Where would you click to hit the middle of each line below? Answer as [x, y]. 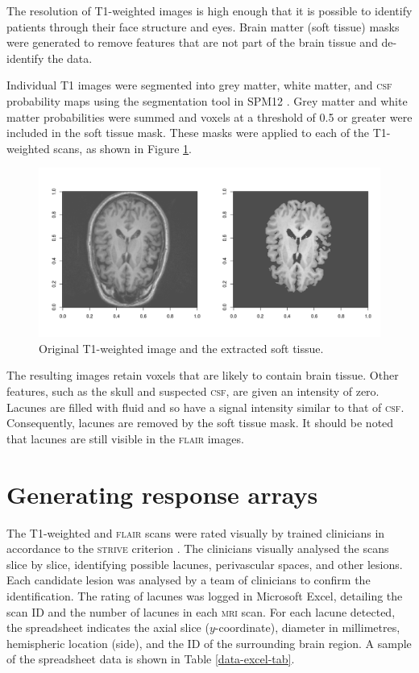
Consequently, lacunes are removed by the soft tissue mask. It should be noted [200, 423]
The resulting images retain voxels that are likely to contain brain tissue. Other [203, 375]
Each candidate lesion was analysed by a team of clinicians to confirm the [189, 580]
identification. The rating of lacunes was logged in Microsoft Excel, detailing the [205, 595]
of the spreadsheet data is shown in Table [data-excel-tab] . [151, 659]
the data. [70, 58]
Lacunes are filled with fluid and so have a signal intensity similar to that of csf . [205, 407]
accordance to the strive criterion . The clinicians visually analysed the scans [198, 548]
